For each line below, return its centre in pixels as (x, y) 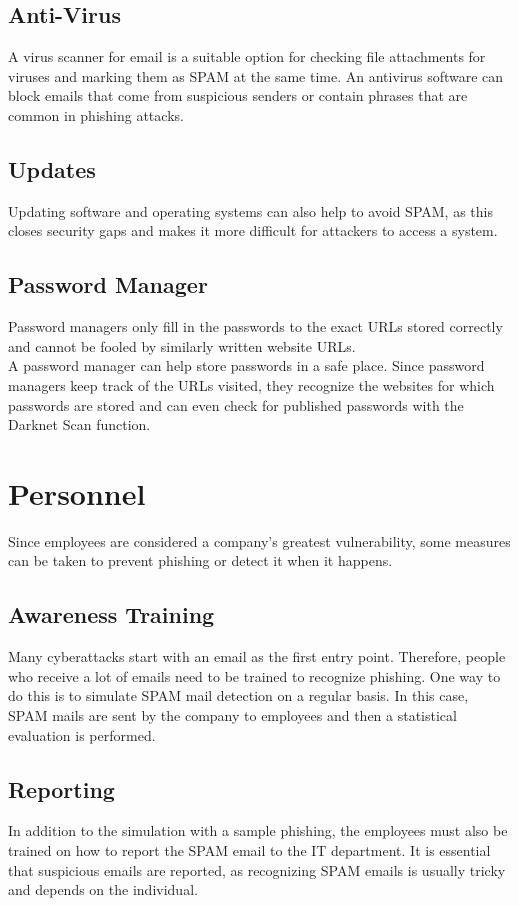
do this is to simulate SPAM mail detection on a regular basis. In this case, (238, 695)
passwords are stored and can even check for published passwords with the (236, 404)
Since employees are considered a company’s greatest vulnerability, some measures (259, 540)
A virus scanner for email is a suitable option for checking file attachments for (247, 56)
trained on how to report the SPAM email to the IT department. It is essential (249, 850)
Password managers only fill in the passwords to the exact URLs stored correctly (255, 326)
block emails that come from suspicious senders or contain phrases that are (238, 95)
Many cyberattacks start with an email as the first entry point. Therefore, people (257, 656)
